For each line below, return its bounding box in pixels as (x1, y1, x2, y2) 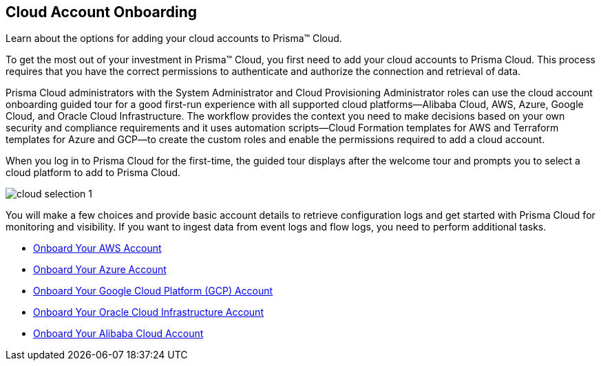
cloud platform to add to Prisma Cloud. (6, 166, 181, 179)
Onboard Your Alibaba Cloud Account (33, 327, 204, 340)
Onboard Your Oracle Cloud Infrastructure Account (33, 306, 264, 319)
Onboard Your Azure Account (33, 263, 167, 276)
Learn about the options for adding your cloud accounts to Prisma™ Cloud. (6, 32, 342, 45)
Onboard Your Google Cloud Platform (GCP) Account (33, 285, 273, 297)
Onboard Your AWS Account (33, 242, 162, 255)
